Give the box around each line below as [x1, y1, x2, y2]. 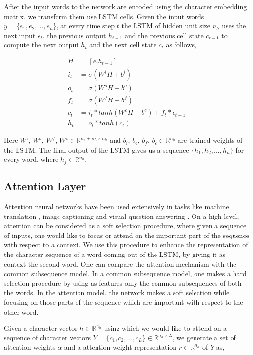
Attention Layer [4, 178, 86, 194]
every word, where [4, 154, 58, 164]
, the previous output [42, 30, 106, 40]
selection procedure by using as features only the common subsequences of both [4, 277, 242, 288]
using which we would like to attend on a [104, 323, 227, 333]
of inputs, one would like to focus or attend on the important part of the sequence [4, 230, 249, 240]
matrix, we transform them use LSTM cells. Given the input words [4, 11, 204, 21]
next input [4, 30, 36, 40]
